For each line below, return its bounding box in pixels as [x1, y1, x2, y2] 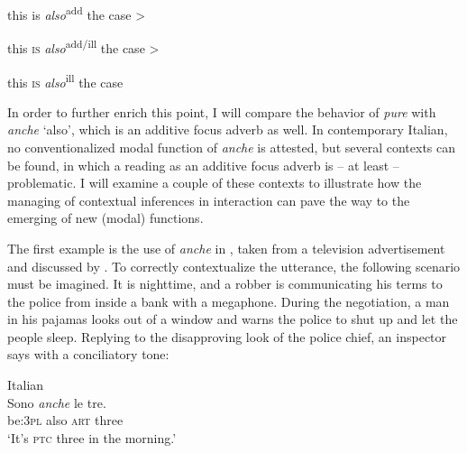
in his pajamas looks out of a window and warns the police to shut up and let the [7, 310, 458, 328]
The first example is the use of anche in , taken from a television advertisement [7, 238, 445, 257]
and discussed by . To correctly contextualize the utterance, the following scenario [7, 256, 461, 275]
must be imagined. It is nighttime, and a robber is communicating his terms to [7, 274, 443, 293]
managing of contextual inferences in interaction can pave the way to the [7, 190, 410, 209]
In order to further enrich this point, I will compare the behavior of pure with [7, 102, 436, 121]
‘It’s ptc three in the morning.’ [7, 428, 177, 447]
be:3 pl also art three [7, 411, 124, 430]
